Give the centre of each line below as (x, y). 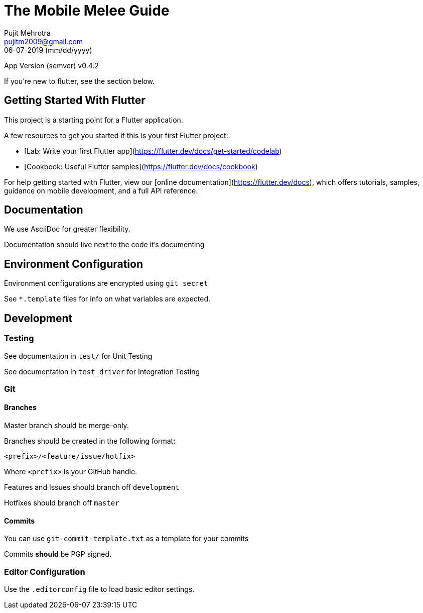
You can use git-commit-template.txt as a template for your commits (126, 539)
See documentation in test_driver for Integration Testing (102, 371)
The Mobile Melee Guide (87, 11)
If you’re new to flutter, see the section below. (80, 81)
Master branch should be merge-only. (66, 426)
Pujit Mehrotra (27, 33)
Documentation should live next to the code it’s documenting (104, 245)
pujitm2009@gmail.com (44, 41)
